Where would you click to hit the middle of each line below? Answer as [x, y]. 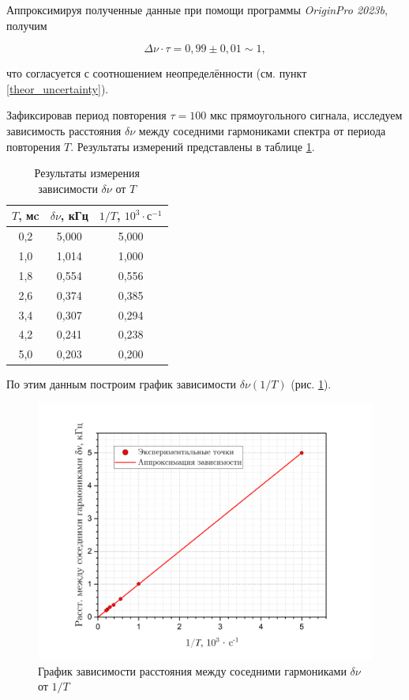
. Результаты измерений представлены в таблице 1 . [193, 146]
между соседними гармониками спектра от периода [262, 130]
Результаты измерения [87, 173]
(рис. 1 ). [311, 384]
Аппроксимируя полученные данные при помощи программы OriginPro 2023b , [197, 9]
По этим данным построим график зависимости [122, 384]
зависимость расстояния [64, 130]
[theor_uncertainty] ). [58, 88]
